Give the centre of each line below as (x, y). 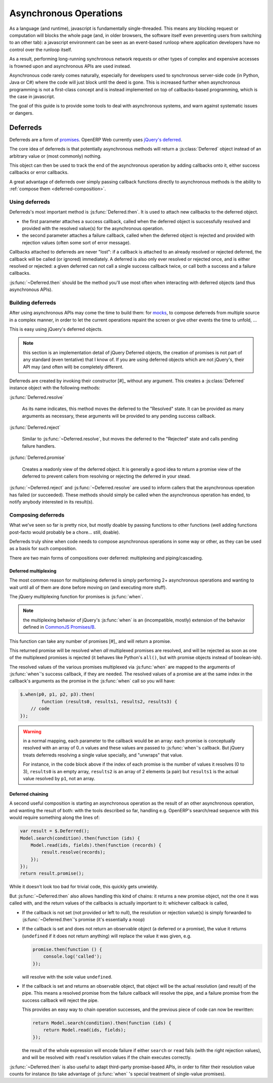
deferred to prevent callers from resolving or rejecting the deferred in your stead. (106, 476)
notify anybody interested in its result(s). (52, 502)
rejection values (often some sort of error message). (76, 242)
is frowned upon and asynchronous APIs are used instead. (70, 66)
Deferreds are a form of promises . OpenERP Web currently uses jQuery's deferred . (96, 139)
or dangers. (21, 113)
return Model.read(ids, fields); (85, 1030)
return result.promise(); (52, 874)
